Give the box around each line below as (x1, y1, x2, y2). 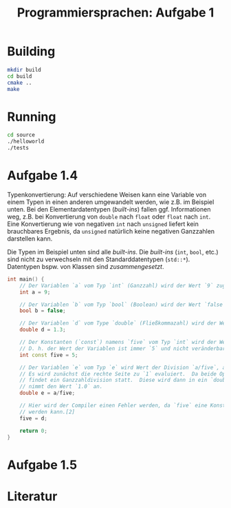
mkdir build (7, 66, 41, 73)
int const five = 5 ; (19, 352, 78, 358)
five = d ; (19, 415, 48, 422)
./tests (7, 145, 30, 152)
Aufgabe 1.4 (7, 167, 78, 183)
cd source (7, 132, 36, 139)
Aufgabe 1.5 (7, 457, 78, 473)
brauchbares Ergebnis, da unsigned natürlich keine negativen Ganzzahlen (7, 227, 215, 235)
